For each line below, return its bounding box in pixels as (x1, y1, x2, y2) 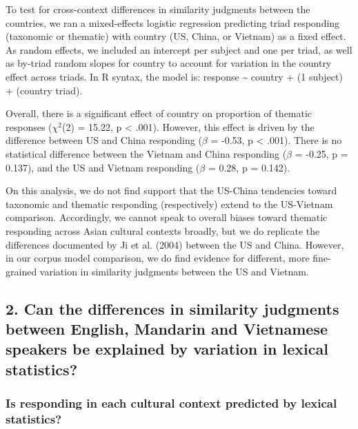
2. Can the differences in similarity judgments (6, 297, 339, 319)
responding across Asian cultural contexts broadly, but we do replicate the (6, 223, 320, 238)
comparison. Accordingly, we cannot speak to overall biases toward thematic (6, 210, 328, 224)
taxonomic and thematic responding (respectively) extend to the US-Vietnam (6, 196, 333, 211)
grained (6, 264, 37, 278)
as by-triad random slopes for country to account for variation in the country (6, 56, 332, 70)
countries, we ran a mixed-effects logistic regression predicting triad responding (6, 15, 340, 30)
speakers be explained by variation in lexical (6, 338, 328, 359)
